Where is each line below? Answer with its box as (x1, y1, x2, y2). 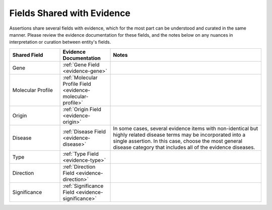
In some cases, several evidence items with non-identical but (113, 125, 258, 132)
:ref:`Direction (62, 163, 96, 170)
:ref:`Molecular (62, 74, 98, 81)
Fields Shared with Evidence (9, 8, 131, 19)
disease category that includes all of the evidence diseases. (113, 144, 255, 151)
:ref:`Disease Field (62, 128, 106, 135)
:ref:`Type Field (62, 150, 99, 157)
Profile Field (62, 80, 91, 87)
